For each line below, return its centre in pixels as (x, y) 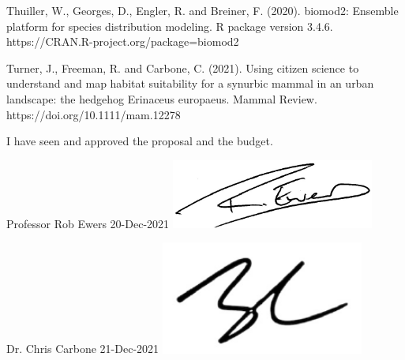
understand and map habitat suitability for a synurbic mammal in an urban (190, 83)
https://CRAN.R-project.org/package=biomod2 (123, 41)
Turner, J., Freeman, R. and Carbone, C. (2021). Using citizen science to (183, 67)
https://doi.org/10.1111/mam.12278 (94, 114)
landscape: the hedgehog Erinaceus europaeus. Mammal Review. (162, 98)
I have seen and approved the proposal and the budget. (140, 141)
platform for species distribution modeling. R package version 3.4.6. (170, 26)
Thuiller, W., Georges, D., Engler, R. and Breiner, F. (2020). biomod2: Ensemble (202, 10)
